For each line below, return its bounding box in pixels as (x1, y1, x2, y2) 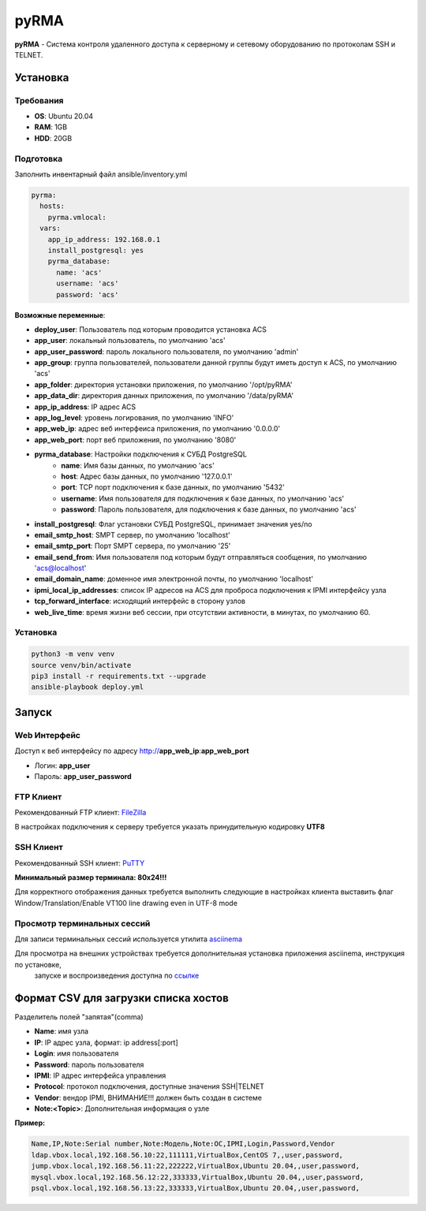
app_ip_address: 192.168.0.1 (47, 235, 161, 244)
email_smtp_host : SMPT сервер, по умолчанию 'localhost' (34, 530, 230, 539)
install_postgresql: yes (47, 245, 144, 255)
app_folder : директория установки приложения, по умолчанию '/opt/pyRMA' (34, 379, 293, 389)
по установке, (14, 959, 62, 969)
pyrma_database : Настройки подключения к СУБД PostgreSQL (34, 449, 248, 459)
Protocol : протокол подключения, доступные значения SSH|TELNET (34, 1082, 264, 1091)
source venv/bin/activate (31, 661, 132, 669)
